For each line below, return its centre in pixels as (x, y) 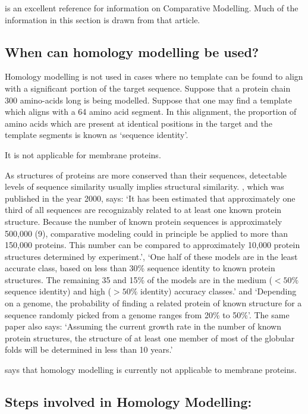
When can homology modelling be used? (132, 51)
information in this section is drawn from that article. (103, 19)
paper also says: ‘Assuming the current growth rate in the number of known (143, 326)
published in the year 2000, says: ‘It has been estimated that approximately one (150, 198)
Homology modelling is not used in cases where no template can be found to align (154, 76)
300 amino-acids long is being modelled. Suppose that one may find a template (148, 100)
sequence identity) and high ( (58, 291)
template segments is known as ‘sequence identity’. (97, 135)
